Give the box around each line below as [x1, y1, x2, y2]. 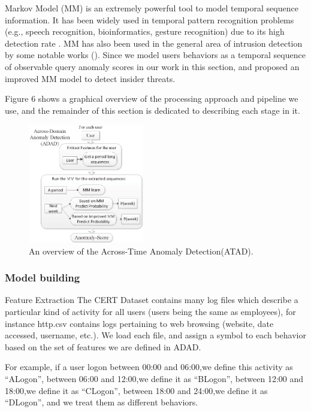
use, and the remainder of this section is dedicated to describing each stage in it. [5, 104, 300, 116]
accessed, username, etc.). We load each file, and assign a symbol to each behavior [5, 329, 306, 341]
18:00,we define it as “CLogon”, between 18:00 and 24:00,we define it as [5, 384, 268, 396]
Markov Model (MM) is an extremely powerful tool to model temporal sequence [5, 2, 298, 14]
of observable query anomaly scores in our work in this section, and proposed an [5, 60, 300, 72]
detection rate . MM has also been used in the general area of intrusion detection [5, 37, 303, 49]
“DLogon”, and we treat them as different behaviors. [5, 396, 198, 408]
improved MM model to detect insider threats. [5, 72, 176, 84]
